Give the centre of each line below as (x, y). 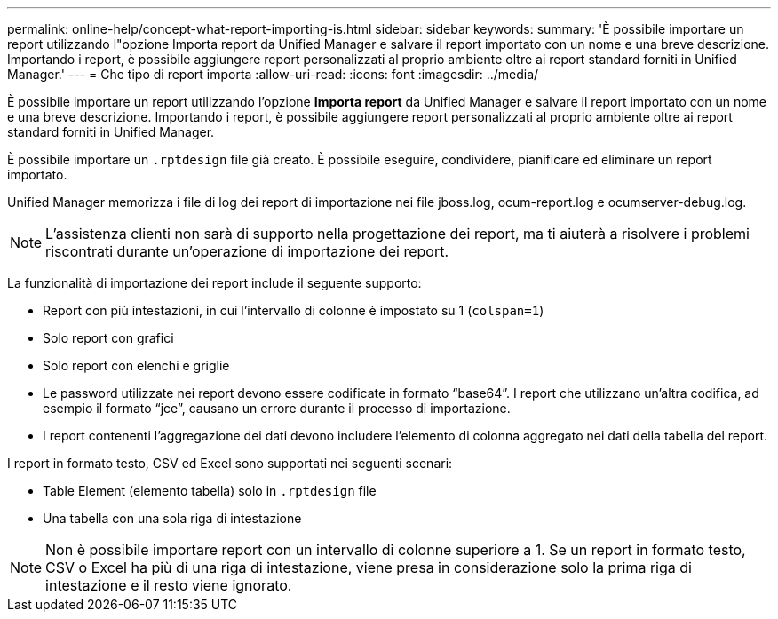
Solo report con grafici (108, 338)
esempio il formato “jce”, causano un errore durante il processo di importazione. (277, 408)
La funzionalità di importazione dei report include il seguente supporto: (214, 283)
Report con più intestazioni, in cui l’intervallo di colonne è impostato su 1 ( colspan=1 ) (294, 310)
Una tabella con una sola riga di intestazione (172, 518)
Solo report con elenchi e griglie (136, 365)
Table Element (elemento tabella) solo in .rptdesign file (210, 491)
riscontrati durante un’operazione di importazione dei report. (247, 251)
